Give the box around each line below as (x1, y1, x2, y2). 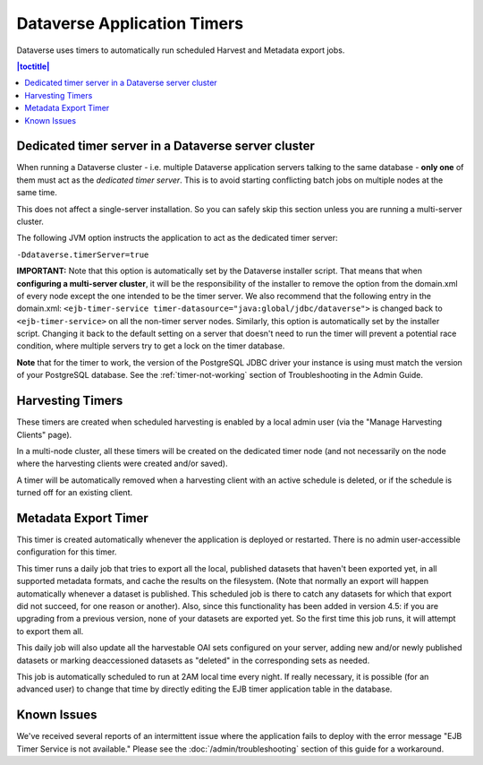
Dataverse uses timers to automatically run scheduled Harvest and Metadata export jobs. (16, 45, 345, 56)
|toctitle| (16, 61, 50, 72)
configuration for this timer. (16, 546, 117, 557)
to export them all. (16, 625, 84, 636)
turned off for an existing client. (16, 487, 133, 498)
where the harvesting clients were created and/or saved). (16, 458, 228, 469)
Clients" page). (16, 429, 72, 440)
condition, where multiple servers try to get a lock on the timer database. (16, 340, 285, 351)
